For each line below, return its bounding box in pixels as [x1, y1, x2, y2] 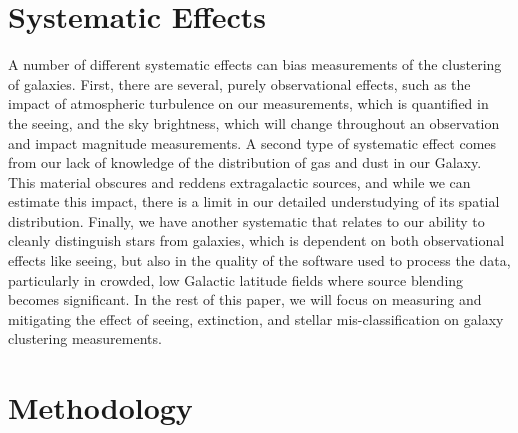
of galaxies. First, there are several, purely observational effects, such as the [8, 73, 471, 94]
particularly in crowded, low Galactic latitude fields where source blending [8, 269, 464, 290]
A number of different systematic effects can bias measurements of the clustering [8, 54, 502, 75]
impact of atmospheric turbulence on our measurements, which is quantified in [8, 93, 489, 114]
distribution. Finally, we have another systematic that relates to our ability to [8, 210, 485, 231]
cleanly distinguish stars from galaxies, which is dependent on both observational [8, 230, 505, 251]
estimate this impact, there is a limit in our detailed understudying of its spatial [8, 191, 500, 212]
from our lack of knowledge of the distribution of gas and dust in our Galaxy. [8, 152, 482, 173]
